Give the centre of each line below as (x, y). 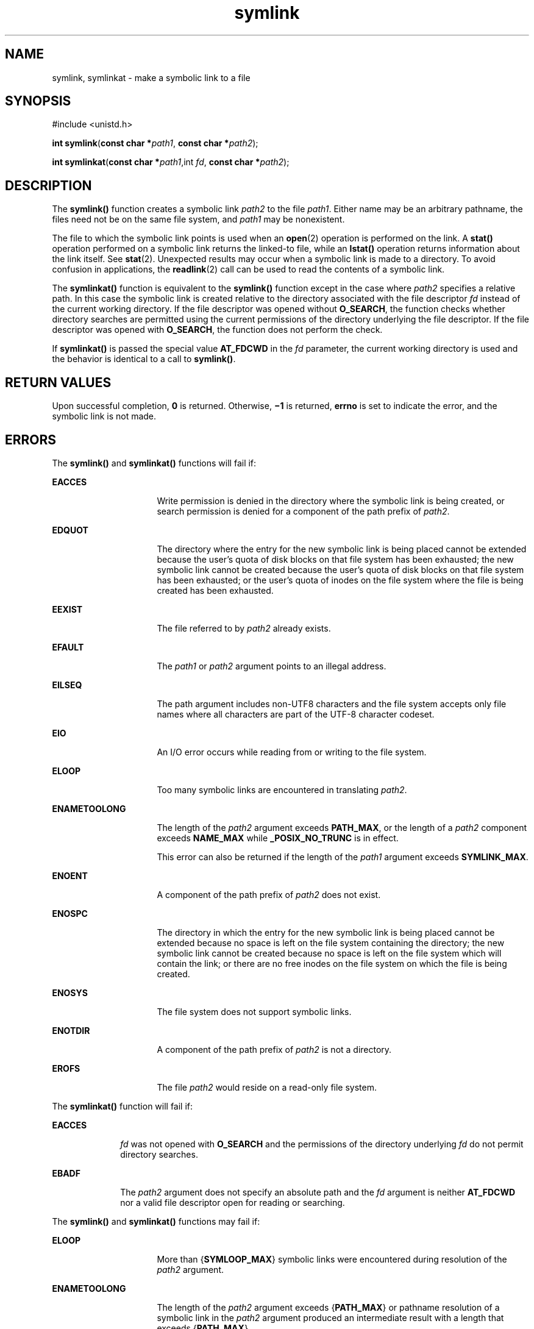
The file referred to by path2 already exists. (244, 628)
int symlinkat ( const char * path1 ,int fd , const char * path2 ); (171, 162)
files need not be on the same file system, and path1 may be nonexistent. (198, 219)
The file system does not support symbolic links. (254, 1011)
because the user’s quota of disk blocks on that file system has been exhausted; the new (335, 559)
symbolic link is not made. (104, 416)
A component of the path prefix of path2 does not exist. (269, 894)
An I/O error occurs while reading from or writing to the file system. (292, 752)
